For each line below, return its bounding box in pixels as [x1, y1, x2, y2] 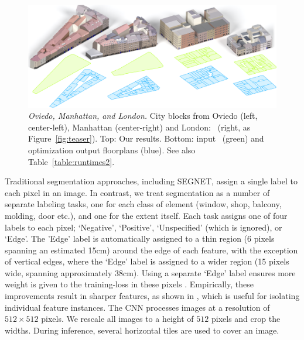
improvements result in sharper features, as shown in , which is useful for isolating [5, 290, 300, 302]
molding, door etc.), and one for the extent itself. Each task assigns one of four [5, 209, 288, 221]
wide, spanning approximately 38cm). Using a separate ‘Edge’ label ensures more [5, 266, 296, 279]
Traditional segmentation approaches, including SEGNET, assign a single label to [5, 175, 298, 187]
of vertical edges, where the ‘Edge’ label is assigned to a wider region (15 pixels [5, 255, 289, 267]
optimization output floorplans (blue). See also [28, 143, 196, 156]
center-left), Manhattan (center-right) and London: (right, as [28, 121, 251, 133]
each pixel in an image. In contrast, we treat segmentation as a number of [5, 186, 270, 198]
